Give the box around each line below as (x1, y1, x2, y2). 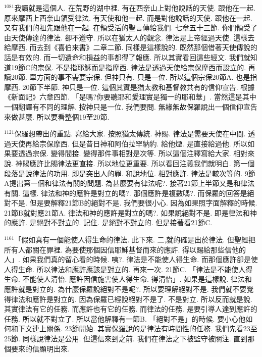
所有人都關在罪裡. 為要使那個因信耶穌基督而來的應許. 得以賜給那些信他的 (4, 244, 246, 254)
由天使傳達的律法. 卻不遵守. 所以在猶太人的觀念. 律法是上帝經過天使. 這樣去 (4, 32, 255, 42)
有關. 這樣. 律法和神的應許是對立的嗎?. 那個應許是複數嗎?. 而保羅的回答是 (4, 187, 247, 198)
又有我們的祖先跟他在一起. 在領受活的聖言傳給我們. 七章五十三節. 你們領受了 (4, 22, 257, 33)
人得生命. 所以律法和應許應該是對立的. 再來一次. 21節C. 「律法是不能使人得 (4, 264, 253, 274)
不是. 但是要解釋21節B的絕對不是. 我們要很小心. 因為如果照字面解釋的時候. (11, 197, 257, 208)
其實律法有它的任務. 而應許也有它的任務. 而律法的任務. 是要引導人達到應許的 (4, 303, 257, 314)
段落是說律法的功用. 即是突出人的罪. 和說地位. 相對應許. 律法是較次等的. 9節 (4, 168, 255, 178)
